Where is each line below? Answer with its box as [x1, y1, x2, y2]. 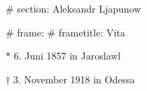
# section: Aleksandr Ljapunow [6, 1, 141, 15]
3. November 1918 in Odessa [13, 71, 135, 86]
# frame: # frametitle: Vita [6, 24, 125, 39]
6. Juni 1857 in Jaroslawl [13, 48, 121, 63]
